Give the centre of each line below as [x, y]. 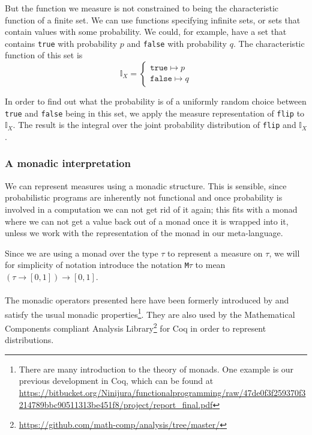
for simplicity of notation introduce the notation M [97, 265]
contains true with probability [61, 43]
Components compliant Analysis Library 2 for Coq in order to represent [136, 327]
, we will [284, 253]
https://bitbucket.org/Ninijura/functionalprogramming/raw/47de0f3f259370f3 [162, 393]
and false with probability [177, 43]
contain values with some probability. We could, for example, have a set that [146, 32]
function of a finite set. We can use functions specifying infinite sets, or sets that [153, 20]
